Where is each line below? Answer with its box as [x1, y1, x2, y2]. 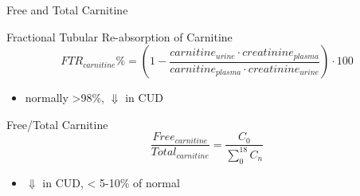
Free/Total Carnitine [6, 116, 108, 132]
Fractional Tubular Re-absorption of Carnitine [6, 28, 233, 45]
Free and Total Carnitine [6, 2, 128, 18]
